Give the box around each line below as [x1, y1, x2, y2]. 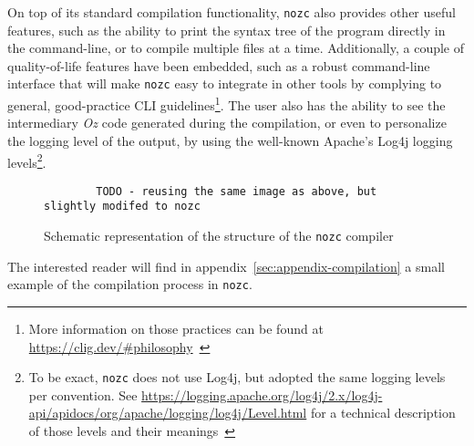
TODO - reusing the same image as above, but [96, 184, 377, 198]
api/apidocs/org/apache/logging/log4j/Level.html [28, 403, 307, 422]
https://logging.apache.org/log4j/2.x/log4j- [141, 385, 383, 404]
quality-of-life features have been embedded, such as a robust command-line [7, 56, 430, 75]
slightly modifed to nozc [44, 200, 201, 213]
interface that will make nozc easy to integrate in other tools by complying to [7, 74, 442, 93]
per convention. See [28, 385, 138, 404]
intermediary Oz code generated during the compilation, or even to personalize [7, 113, 447, 132]
